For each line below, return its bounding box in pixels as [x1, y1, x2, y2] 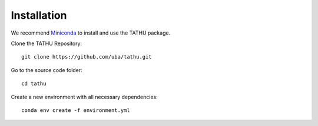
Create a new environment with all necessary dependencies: [11, 93, 158, 100]
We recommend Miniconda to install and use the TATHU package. [11, 29, 171, 36]
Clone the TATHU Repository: [11, 40, 82, 47]
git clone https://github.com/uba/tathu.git [21, 53, 153, 60]
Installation [11, 9, 67, 22]
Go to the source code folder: [11, 66, 82, 73]
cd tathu [21, 80, 47, 87]
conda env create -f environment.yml [21, 107, 131, 114]
